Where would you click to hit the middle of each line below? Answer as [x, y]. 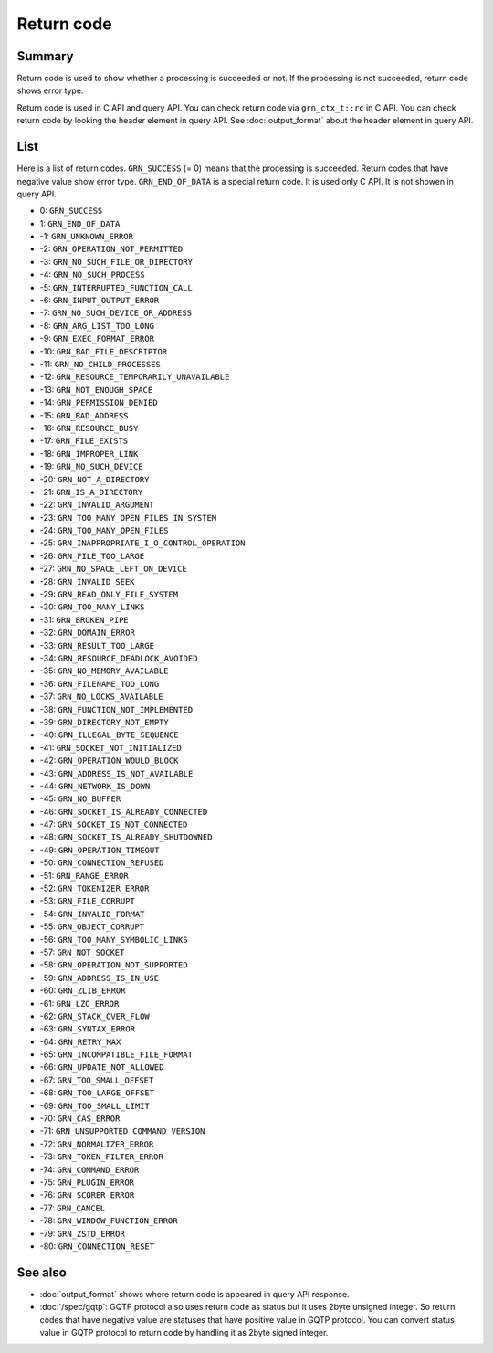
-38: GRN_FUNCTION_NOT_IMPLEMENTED [116, 709]
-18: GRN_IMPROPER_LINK [89, 453]
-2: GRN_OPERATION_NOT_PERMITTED [111, 249]
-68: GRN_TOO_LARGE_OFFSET [97, 1093]
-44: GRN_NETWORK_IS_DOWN [95, 786]
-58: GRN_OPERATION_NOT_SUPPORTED [114, 965]
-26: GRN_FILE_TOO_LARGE [92, 555]
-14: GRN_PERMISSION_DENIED [99, 403]
